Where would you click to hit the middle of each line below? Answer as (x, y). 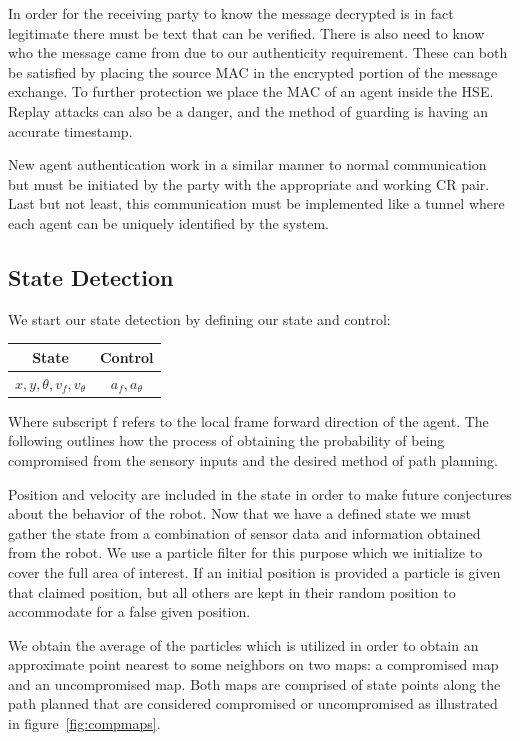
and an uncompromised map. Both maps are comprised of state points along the (254, 683)
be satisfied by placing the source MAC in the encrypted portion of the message (253, 71)
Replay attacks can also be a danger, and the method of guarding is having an (248, 110)
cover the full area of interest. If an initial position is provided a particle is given (254, 571)
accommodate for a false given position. (129, 611)
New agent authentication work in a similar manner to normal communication (247, 164)
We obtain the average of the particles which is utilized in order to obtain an (243, 644)
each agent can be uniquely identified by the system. (168, 222)
